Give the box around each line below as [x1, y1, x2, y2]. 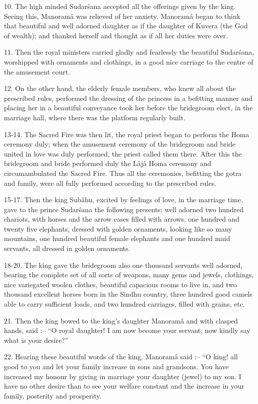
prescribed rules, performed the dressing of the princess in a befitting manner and [4, 92, 253, 103]
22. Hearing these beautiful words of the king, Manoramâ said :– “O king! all [4, 351, 238, 362]
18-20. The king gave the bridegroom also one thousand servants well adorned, [4, 259, 243, 270]
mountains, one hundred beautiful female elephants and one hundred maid [4, 233, 230, 243]
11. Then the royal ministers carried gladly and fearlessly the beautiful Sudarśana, [4, 47, 254, 57]
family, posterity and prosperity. [4, 390, 102, 401]
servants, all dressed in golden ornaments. [4, 243, 130, 253]
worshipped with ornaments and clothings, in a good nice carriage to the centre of [4, 56, 254, 67]
